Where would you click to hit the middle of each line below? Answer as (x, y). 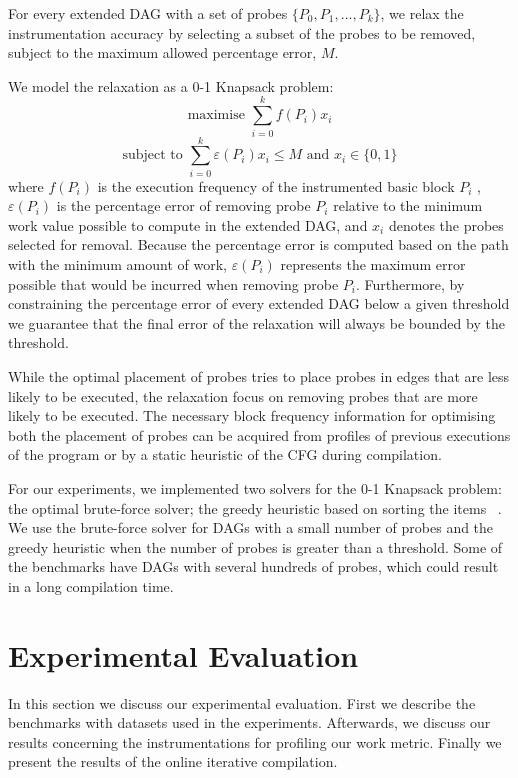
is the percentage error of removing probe (183, 205)
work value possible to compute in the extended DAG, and (188, 224)
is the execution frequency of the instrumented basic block (276, 185)
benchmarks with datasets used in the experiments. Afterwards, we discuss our (249, 722)
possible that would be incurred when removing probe (173, 283)
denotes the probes (446, 224)
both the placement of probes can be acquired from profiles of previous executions (259, 434)
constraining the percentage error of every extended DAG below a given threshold (259, 303)
